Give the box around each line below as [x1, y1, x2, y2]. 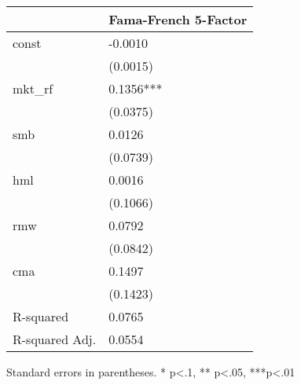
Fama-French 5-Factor [108, 10, 248, 28]
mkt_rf [13, 79, 53, 97]
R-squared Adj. [13, 330, 97, 348]
